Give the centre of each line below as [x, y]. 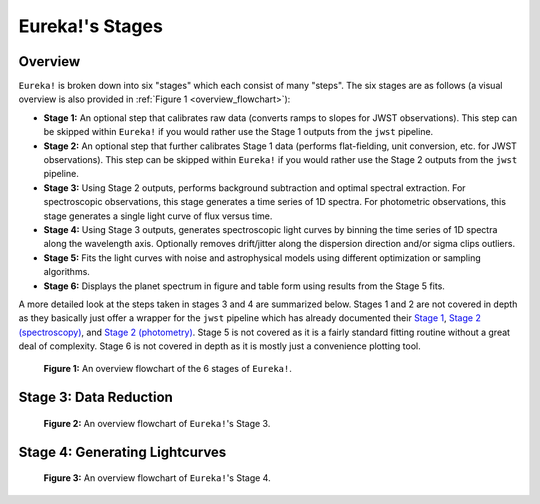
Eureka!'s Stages [91, 26]
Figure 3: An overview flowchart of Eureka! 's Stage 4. [157, 478]
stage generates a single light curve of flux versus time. [158, 216]
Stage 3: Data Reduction [96, 397]
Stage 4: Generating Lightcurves [122, 451]
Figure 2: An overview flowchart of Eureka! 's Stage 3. [157, 423]
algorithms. [66, 272]
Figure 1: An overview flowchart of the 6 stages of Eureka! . [167, 369]
